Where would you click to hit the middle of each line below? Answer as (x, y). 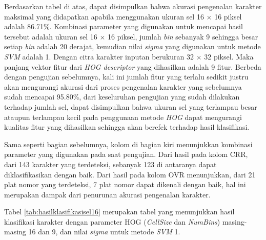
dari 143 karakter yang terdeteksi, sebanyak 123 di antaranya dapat (110, 164)
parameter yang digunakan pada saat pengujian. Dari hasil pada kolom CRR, (126, 154)
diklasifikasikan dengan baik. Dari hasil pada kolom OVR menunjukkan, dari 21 (130, 174)
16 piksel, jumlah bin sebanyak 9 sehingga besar (183, 36)
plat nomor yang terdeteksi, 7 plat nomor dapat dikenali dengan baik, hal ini (125, 184)
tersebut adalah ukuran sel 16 (51, 36)
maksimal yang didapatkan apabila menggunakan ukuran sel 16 (104, 16)
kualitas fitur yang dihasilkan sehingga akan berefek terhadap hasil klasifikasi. (127, 127)
